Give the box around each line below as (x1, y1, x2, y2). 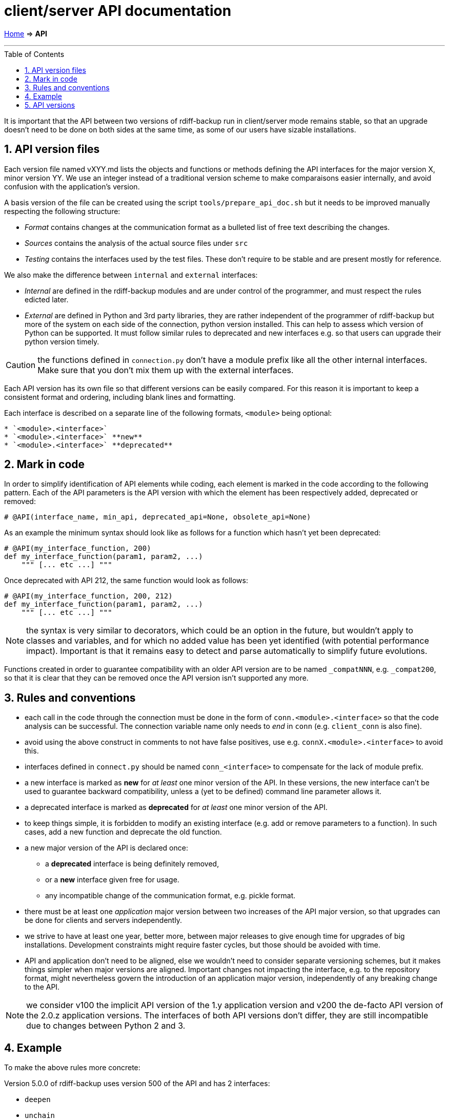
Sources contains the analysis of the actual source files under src (25, 238, 248, 247)
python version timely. (25, 337, 99, 346)
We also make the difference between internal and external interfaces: (4, 270, 258, 279)
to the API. (25, 982, 60, 992)
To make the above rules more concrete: (4, 1063, 140, 1072)
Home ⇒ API (4, 29, 47, 38)
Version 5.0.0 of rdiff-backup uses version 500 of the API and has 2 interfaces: (4, 1079, 270, 1088)
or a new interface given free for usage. (45, 875, 179, 884)
